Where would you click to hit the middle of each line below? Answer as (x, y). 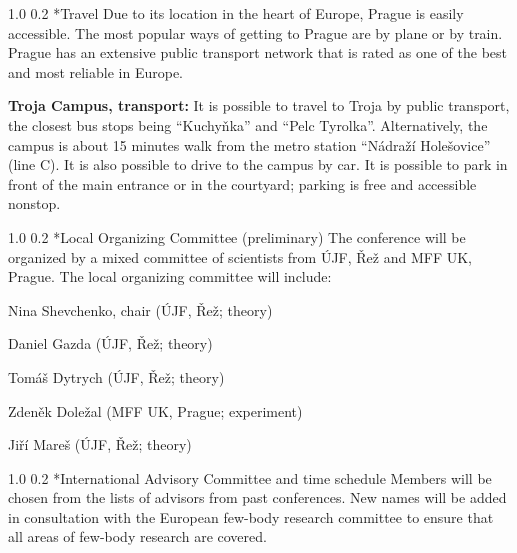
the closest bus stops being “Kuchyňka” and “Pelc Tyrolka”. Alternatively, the (248, 124)
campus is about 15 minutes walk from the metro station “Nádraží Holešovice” (249, 144)
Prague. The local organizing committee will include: (170, 276)
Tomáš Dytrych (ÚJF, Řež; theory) (116, 376)
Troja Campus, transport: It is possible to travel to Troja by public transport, (259, 105)
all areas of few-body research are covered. (137, 536)
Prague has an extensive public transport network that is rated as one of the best (258, 52)
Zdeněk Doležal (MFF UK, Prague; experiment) (155, 410)
